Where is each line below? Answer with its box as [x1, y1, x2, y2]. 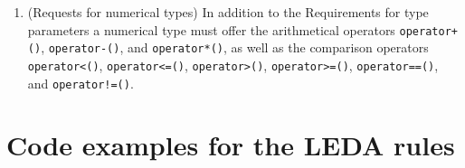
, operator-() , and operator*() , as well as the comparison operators [41, 38, 429, 57]
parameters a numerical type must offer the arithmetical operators [27, 20, 395, 39]
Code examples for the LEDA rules [6, 126, 455, 163]
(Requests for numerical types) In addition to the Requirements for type [27, 3, 429, 21]
